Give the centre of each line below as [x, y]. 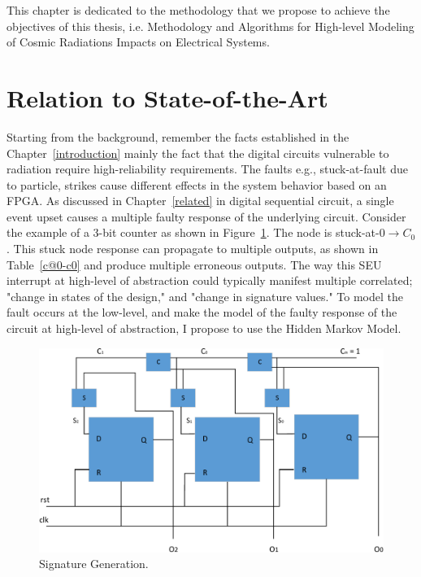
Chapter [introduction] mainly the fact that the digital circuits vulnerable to [198, 153]
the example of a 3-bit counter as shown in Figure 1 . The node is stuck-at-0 [196, 232]
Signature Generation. [94, 564]
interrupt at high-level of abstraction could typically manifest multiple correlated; [210, 280]
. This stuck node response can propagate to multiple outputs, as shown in [193, 249]
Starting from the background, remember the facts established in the [178, 136]
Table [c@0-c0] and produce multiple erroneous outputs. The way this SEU [194, 264]
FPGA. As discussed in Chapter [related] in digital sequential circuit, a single [200, 201]
